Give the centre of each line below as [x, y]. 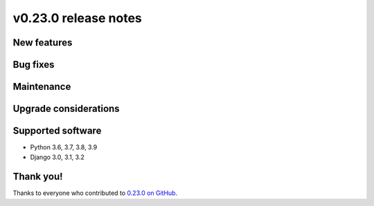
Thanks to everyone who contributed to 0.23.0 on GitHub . [95, 193]
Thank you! [38, 177]
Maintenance [42, 87]
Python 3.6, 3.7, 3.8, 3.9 [64, 147]
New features [43, 43]
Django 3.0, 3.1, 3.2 [57, 157]
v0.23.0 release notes [77, 18]
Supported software [57, 131]
